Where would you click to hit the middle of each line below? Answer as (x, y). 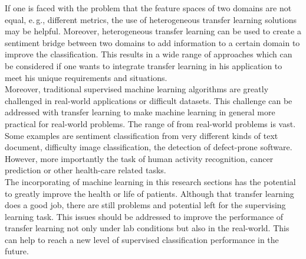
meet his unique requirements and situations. (86, 77)
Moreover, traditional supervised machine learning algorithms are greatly (137, 89)
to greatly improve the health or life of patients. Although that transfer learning (149, 193)
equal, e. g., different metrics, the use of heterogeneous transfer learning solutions (151, 19)
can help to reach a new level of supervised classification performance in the (142, 239)
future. (17, 251)
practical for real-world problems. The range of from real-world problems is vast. (150, 123)
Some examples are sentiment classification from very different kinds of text (142, 135)
